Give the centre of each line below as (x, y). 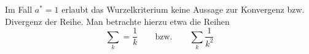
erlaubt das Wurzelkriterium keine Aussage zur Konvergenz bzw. (183, 9)
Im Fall (19, 9)
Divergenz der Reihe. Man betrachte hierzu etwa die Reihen (117, 21)
